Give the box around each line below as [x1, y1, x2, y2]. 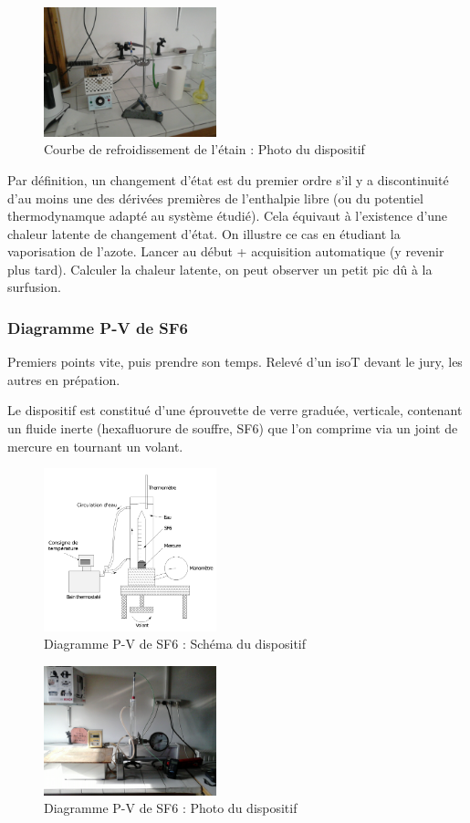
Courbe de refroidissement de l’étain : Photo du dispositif [44, 140, 365, 159]
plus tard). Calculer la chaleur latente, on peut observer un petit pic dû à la [7, 259, 433, 278]
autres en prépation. [7, 370, 120, 389]
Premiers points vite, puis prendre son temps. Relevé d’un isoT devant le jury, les [7, 352, 463, 371]
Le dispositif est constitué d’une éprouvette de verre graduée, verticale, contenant [7, 401, 463, 420]
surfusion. [7, 277, 61, 297]
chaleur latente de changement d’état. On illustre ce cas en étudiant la [7, 224, 401, 243]
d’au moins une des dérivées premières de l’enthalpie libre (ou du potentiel [7, 188, 423, 207]
